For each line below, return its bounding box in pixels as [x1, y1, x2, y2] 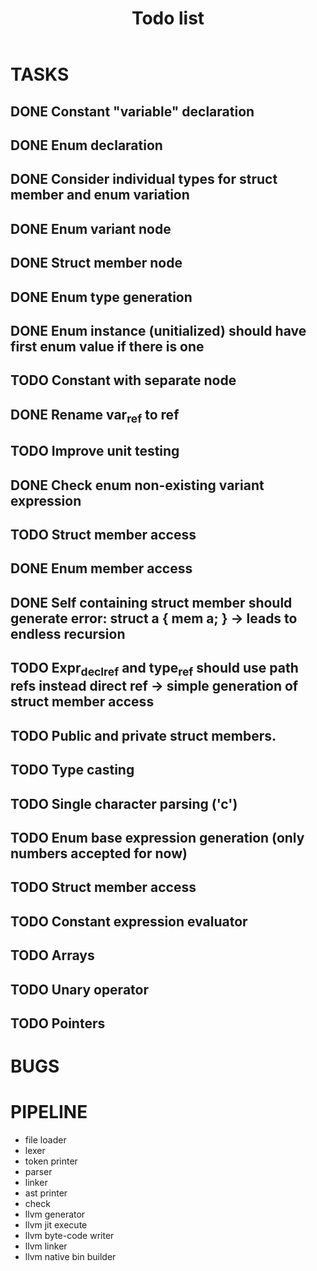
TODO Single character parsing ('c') [10, 795, 238, 812]
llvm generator [24, 1208, 86, 1221]
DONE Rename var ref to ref [10, 406, 180, 426]
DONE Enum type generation [10, 288, 193, 306]
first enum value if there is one [10, 338, 205, 355]
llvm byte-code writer [24, 1230, 115, 1242]
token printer [24, 1155, 78, 1167]
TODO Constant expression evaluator [10, 913, 248, 930]
